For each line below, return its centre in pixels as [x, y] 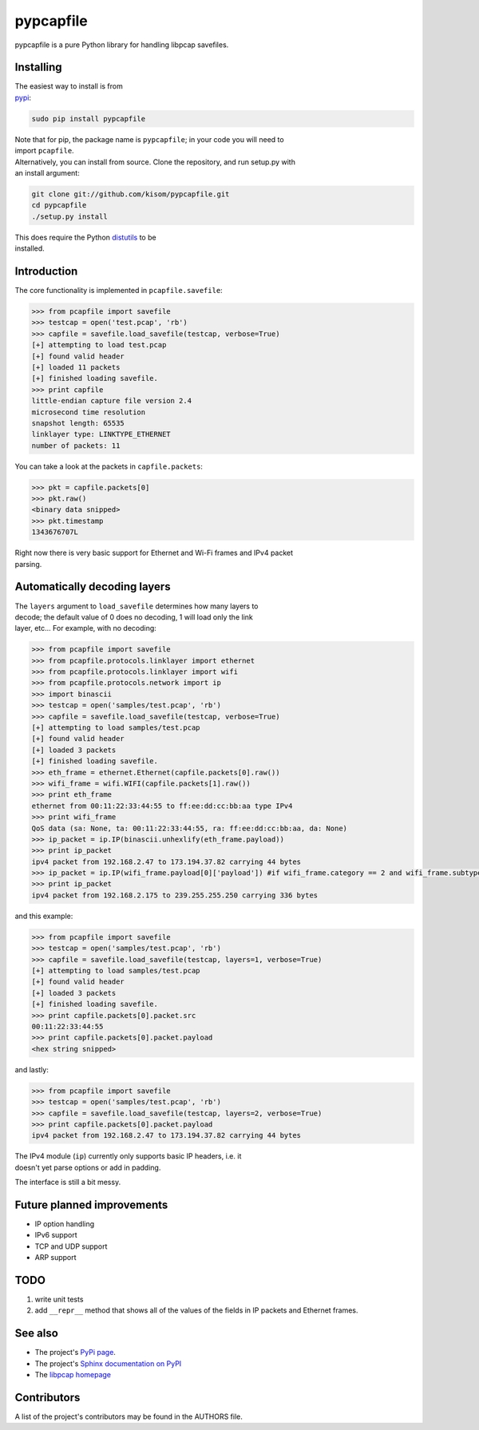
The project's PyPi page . [75, 1353]
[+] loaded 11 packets [76, 367]
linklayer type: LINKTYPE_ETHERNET [101, 434]
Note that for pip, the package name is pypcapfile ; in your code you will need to [149, 139]
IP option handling [65, 1224]
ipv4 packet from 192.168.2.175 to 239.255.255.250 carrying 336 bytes [175, 895]
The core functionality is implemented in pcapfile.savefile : [119, 291]
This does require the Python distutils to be [85, 237]
